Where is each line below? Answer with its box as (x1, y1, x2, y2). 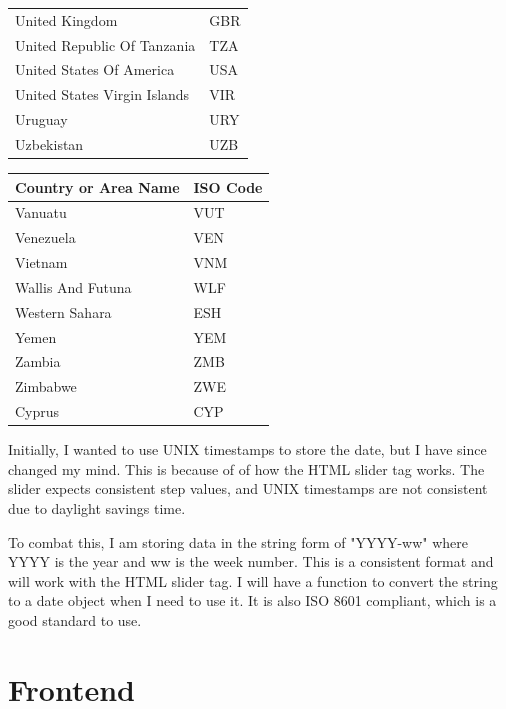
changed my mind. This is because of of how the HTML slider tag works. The (8, 458, 485, 479)
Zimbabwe (15, 376, 77, 397)
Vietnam (15, 252, 68, 273)
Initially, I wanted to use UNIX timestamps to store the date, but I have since (8, 439, 487, 460)
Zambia (15, 351, 61, 372)
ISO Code (193, 176, 263, 197)
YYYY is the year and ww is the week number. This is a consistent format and (8, 551, 494, 572)
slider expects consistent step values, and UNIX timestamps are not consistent (8, 478, 488, 499)
